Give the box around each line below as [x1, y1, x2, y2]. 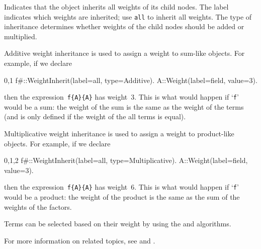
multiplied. [4, 31, 37, 41]
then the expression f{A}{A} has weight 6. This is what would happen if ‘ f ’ [4, 182, 239, 192]
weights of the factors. [4, 201, 72, 212]
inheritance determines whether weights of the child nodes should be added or [4, 21, 244, 32]
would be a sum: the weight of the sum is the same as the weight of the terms [4, 101, 244, 112]
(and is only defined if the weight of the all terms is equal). [4, 111, 186, 122]
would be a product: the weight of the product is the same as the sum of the [4, 192, 240, 202]
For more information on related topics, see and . [4, 235, 155, 245]
